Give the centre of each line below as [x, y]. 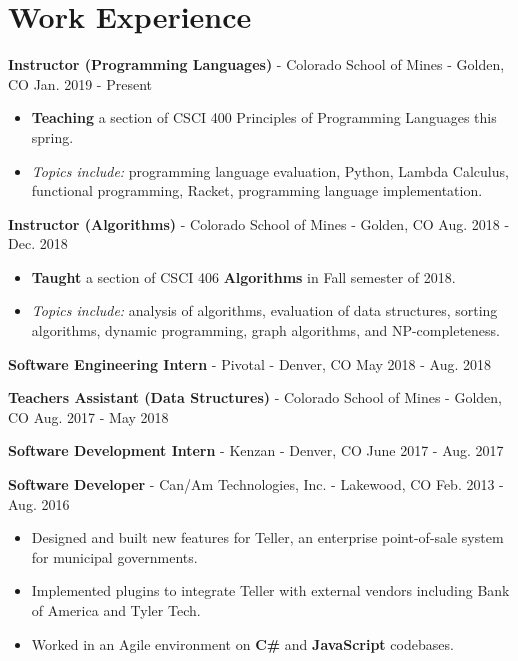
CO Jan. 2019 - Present [80, 83]
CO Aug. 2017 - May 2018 [88, 416]
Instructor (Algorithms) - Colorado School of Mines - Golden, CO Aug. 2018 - [259, 223]
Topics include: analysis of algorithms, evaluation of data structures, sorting [264, 310]
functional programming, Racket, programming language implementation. [257, 190]
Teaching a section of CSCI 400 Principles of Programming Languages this [264, 117]
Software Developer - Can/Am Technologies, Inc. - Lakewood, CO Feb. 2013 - [256, 484]
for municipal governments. [114, 556]
